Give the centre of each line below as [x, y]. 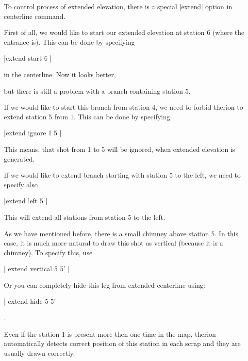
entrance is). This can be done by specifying [69, 41]
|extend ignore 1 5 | [33, 133]
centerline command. [35, 16]
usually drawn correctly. [40, 353]
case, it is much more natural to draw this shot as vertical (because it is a [114, 243]
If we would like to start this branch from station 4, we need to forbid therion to [124, 107]
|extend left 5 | [26, 201]
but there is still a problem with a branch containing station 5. [97, 90]
